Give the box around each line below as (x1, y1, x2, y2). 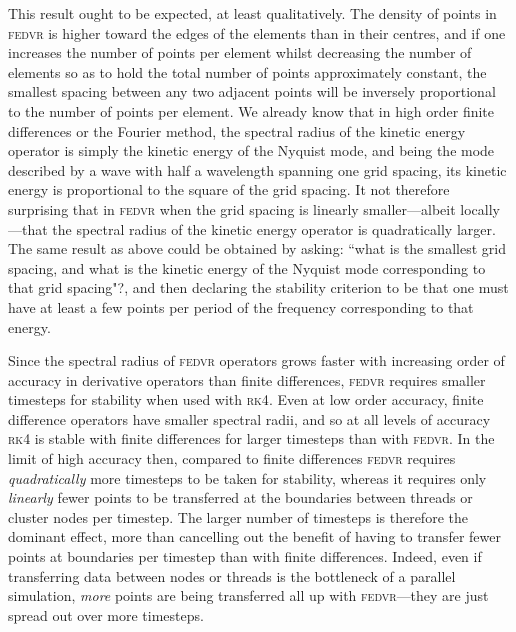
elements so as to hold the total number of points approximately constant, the (8, 61, 487, 82)
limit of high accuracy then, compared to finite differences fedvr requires (8, 448, 456, 469)
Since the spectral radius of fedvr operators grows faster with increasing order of (8, 350, 505, 371)
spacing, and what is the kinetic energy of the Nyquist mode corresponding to (8, 257, 486, 278)
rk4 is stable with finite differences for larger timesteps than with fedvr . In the (8, 428, 495, 449)
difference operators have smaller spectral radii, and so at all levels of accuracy (8, 408, 491, 429)
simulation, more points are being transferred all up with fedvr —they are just (8, 585, 489, 606)
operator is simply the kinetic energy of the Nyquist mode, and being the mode (8, 140, 495, 161)
